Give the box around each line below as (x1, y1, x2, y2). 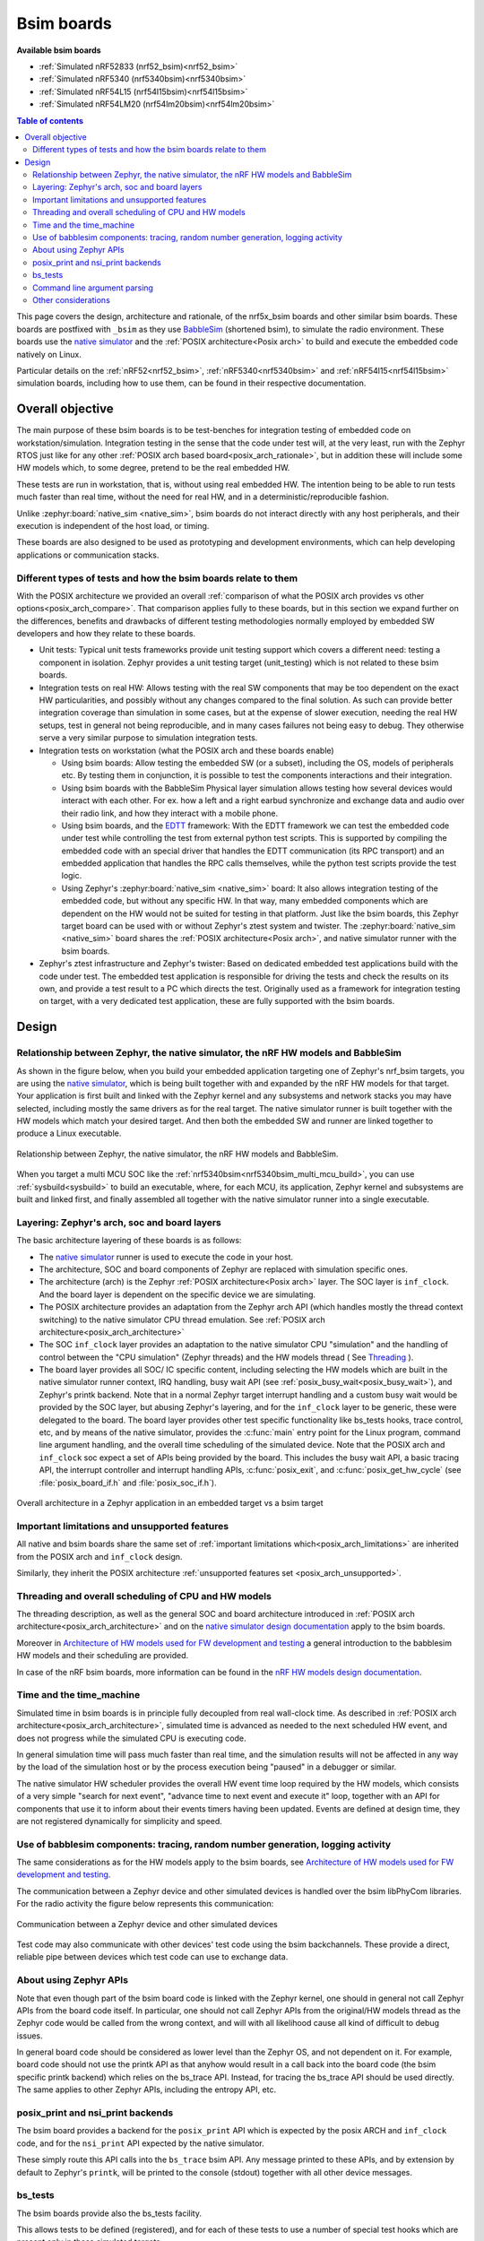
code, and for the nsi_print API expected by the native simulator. (16, 2138, 264, 2149)
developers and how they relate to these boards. (16, 628, 196, 639)
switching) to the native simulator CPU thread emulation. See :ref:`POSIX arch (39, 1314, 326, 1325)
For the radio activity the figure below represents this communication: (16, 1899, 274, 1909)
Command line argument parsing (32, 282, 154, 293)
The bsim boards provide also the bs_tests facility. (16, 2208, 202, 2219)
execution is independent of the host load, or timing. (16, 520, 210, 531)
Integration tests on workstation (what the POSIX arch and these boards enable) (39, 745, 335, 756)
